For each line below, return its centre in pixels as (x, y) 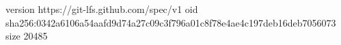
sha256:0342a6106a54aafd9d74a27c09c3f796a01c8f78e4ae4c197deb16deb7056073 (171, 22)
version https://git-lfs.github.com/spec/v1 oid (102, 9)
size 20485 (27, 36)
